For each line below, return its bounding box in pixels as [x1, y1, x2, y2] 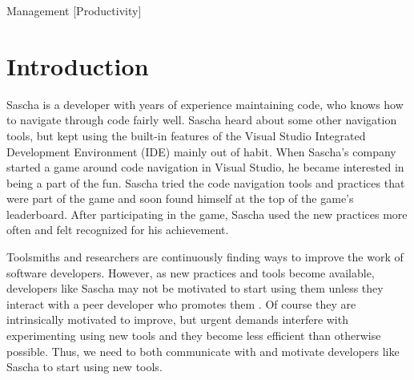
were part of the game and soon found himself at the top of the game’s [6, 190, 354, 207]
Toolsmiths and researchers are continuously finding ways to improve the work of [6, 249, 404, 265]
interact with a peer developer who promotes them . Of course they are [6, 295, 356, 312]
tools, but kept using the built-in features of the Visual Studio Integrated [6, 127, 366, 144]
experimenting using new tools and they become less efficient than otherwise [6, 327, 381, 344]
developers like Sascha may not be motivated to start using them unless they [6, 280, 384, 297]
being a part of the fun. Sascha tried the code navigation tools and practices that [6, 174, 405, 191]
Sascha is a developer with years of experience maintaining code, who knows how [6, 95, 404, 112]
